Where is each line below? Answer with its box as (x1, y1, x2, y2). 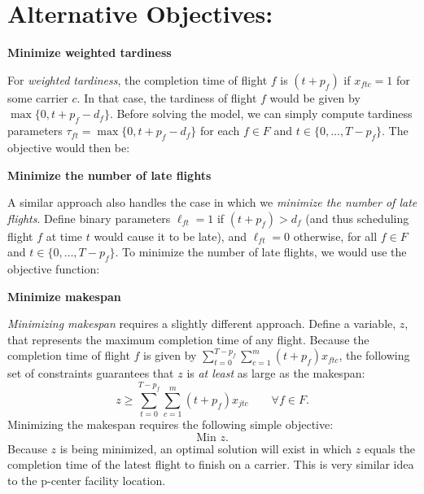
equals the (364, 439, 415, 457)
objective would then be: (7, 138, 130, 155)
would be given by (269, 89, 361, 106)
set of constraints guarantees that (7, 365, 174, 382)
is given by (143, 347, 197, 364)
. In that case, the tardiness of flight (76, 89, 257, 106)
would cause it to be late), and (94, 227, 247, 244)
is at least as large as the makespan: (186, 365, 365, 382)
